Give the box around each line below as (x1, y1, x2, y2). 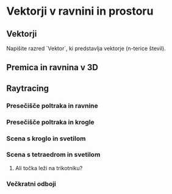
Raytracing (6, 83, 49, 93)
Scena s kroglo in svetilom (6, 134, 86, 143)
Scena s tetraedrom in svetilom (6, 151, 101, 159)
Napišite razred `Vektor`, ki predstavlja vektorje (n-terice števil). (6, 45, 166, 52)
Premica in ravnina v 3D (6, 62, 99, 73)
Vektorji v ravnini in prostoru (6, 4, 154, 18)
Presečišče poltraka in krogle (6, 118, 95, 126)
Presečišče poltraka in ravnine (6, 101, 99, 110)
